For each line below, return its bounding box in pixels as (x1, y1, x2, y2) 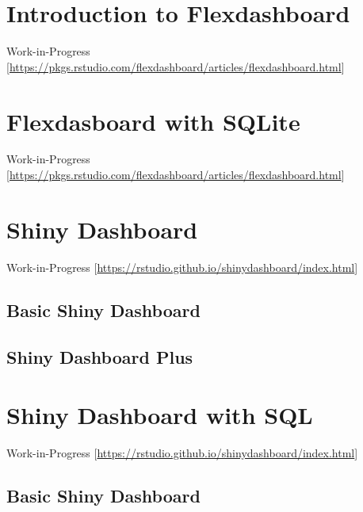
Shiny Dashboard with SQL (6, 399, 313, 431)
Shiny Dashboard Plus (6, 344, 193, 369)
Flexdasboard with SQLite (6, 105, 300, 137)
